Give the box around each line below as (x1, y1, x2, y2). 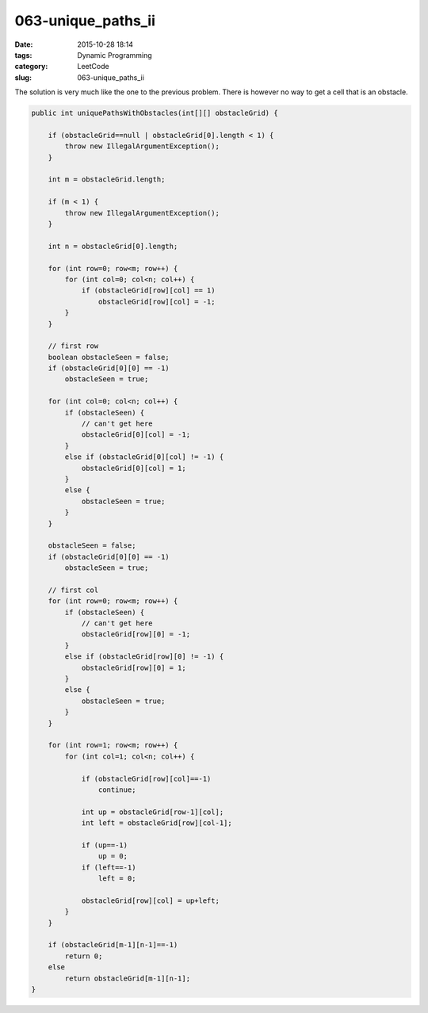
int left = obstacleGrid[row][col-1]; (81, 819, 233, 828)
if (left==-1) (81, 862, 136, 872)
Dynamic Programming (77, 50, 152, 59)
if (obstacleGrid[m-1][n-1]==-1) (48, 940, 178, 950)
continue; (97, 785, 136, 794)
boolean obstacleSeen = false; (48, 353, 170, 361)
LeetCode (77, 62, 110, 71)
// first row (48, 342, 99, 350)
